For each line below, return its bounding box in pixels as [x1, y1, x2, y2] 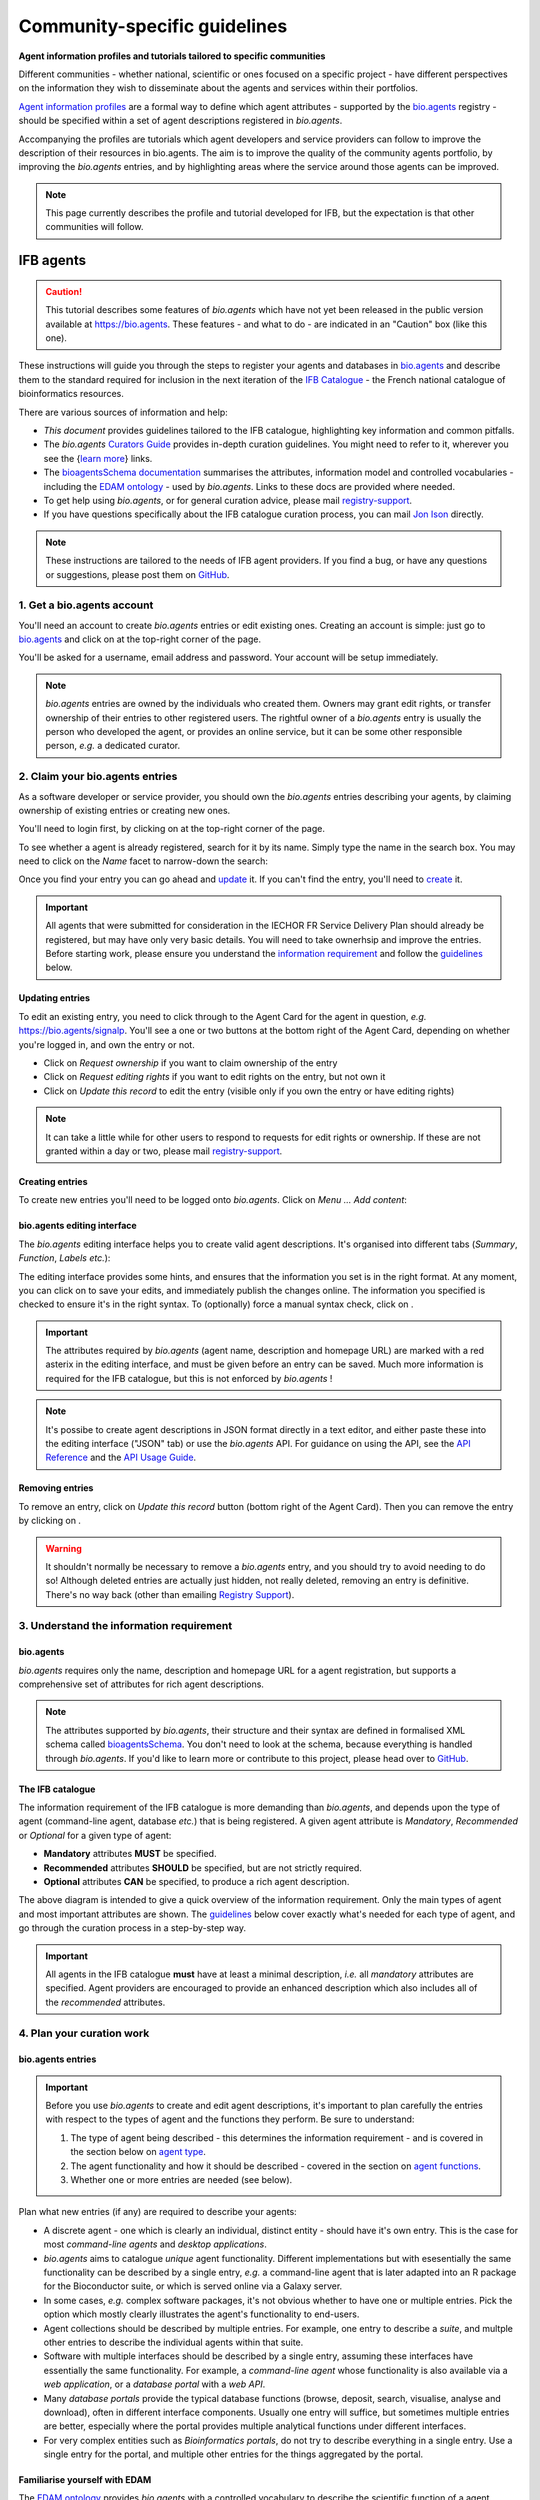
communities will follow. [45, 221, 144, 233]
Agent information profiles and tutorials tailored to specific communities [18, 50, 326, 62]
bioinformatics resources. [18, 388, 124, 400]
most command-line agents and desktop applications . [43, 2238, 267, 2250]
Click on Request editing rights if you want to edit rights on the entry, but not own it [43, 1071, 386, 1083]
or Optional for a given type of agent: [18, 1829, 172, 1841]
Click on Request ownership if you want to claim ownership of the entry [43, 1056, 338, 1069]
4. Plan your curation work [18, 2026, 150, 2040]
